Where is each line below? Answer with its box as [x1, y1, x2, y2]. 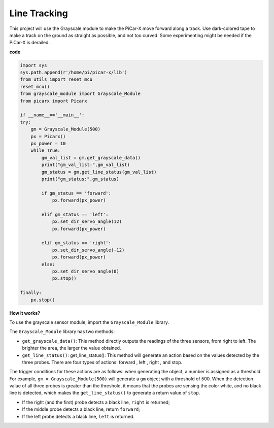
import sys [20, 62, 47, 68]
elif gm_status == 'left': [41, 211, 109, 217]
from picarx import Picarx [20, 98, 87, 104]
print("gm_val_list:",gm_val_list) [41, 162, 130, 168]
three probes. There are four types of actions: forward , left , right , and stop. [22, 359, 183, 365]
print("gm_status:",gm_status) [41, 176, 119, 182]
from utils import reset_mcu [20, 77, 93, 82]
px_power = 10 [30, 141, 66, 146]
